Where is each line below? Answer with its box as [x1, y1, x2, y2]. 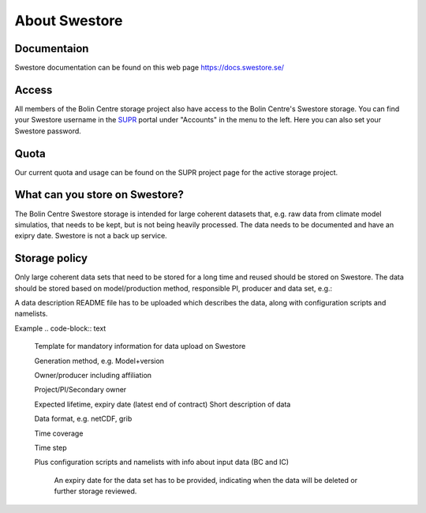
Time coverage [34, 429, 84, 438]
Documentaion [14, 42, 89, 55]
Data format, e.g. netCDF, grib [34, 414, 133, 424]
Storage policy [14, 252, 88, 265]
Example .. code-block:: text [14, 324, 106, 333]
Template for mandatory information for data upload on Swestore [34, 342, 246, 351]
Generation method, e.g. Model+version [34, 356, 165, 365]
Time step [34, 443, 67, 452]
